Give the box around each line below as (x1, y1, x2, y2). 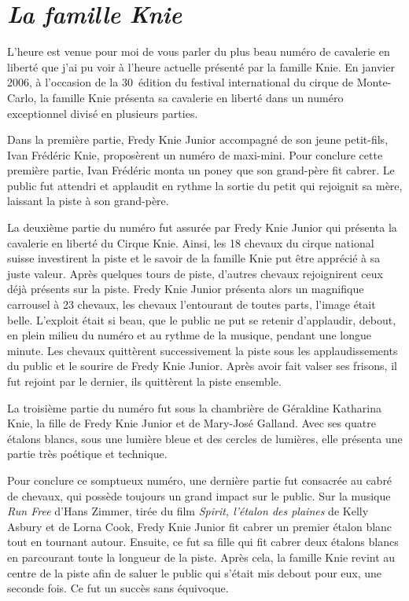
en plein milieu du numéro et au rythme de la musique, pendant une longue (7, 327, 371, 343)
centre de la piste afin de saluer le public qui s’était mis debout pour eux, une (7, 564, 382, 581)
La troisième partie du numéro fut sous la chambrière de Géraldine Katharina (7, 399, 382, 416)
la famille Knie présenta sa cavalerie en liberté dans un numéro (40, 89, 344, 105)
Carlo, (7, 89, 37, 105)
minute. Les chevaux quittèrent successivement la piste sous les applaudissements (7, 342, 398, 358)
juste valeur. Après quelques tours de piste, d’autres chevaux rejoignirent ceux (7, 265, 383, 281)
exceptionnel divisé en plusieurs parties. (7, 104, 198, 121)
